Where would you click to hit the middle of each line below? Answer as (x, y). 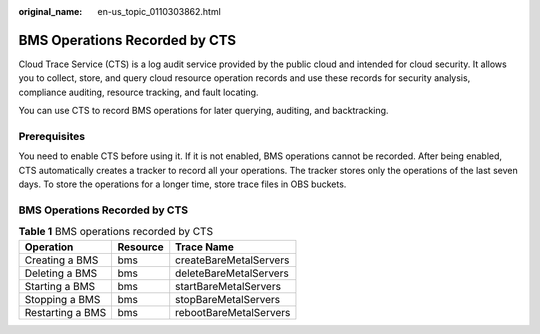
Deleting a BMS (61, 273)
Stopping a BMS (62, 299)
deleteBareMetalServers (232, 273)
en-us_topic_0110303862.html (159, 11)
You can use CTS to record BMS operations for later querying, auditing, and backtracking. (203, 111)
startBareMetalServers (228, 286)
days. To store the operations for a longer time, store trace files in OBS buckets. (182, 184)
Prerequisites (51, 136)
